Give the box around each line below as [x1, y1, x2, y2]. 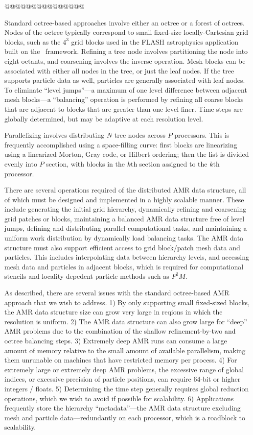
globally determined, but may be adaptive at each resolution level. [4, 113, 203, 123]
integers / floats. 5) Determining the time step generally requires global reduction [4, 383, 249, 393]
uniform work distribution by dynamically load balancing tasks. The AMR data [4, 233, 244, 243]
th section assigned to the [130, 158, 207, 169]
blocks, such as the [4, 36, 61, 47]
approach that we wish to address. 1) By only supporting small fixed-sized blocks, [4, 297, 250, 307]
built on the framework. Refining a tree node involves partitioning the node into [4, 46, 248, 56]
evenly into [4, 158, 37, 169]
